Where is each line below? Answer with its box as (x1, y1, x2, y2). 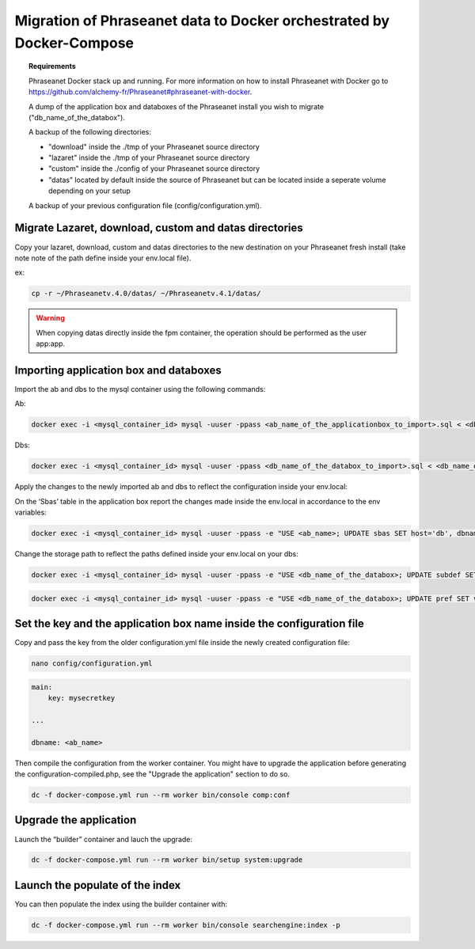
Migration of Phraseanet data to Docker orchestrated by (14, 12, 390, 29)
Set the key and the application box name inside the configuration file (14, 617, 364, 631)
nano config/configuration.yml (31, 659, 154, 668)
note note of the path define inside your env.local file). (14, 253, 192, 263)
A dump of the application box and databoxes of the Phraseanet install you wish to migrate (28, 101, 325, 111)
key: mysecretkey (47, 693, 116, 703)
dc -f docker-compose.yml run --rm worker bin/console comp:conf (31, 791, 291, 799)
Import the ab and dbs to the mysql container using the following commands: (14, 384, 266, 393)
